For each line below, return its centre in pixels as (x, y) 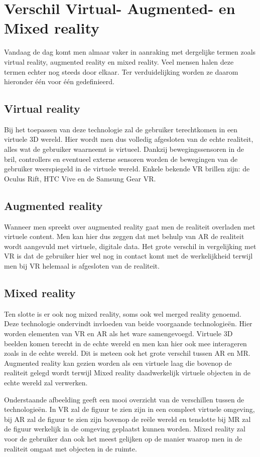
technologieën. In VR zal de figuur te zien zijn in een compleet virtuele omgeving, (129, 409)
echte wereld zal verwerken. (46, 382)
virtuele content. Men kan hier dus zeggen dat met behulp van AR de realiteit (124, 236)
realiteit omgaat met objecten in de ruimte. (71, 448)
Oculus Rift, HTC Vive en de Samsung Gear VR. (80, 178)
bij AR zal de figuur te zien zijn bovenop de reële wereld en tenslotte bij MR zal (127, 419)
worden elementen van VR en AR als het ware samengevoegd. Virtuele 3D (118, 333)
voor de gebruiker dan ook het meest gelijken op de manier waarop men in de (123, 438)
